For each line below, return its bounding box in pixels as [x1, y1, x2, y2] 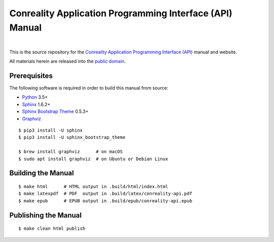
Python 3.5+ [22, 94, 48, 100]
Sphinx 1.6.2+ [22, 101, 51, 107]
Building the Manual [9, 169, 74, 177]
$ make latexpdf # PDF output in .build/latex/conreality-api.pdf [18, 191, 192, 197]
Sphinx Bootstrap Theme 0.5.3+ [22, 108, 89, 114]
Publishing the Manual [9, 211, 82, 220]
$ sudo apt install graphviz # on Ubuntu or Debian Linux [18, 156, 168, 162]
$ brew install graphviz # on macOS [18, 149, 123, 155]
